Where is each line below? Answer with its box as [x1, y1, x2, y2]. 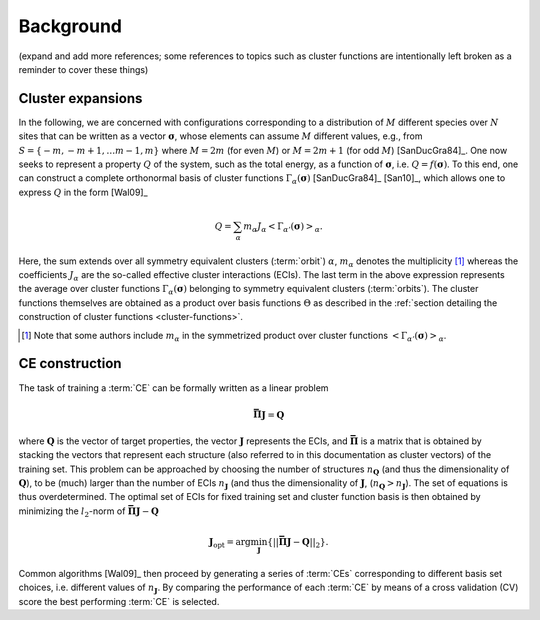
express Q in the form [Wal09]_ [18, 186, 149, 198]
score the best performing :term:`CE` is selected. [18, 595, 220, 607]
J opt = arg [208, 536, 251, 550]
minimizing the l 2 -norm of [18, 505, 126, 519]
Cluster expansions [18, 90, 143, 107]
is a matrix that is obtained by [360, 435, 482, 447]
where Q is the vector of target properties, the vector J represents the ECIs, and [18, 435, 349, 447]
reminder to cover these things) [18, 63, 149, 75]
